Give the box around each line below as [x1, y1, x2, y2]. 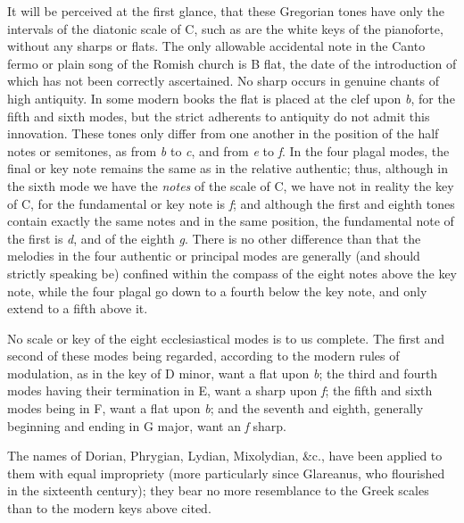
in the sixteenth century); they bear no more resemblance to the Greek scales [7, 481, 429, 500]
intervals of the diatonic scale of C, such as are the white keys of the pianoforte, [7, 19, 443, 37]
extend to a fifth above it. [7, 299, 148, 318]
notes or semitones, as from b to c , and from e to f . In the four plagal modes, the [7, 141, 450, 160]
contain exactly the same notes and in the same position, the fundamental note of [7, 212, 454, 230]
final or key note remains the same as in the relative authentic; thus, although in [7, 159, 448, 178]
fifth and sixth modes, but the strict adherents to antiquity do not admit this [7, 106, 430, 125]
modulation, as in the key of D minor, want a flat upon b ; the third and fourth [7, 363, 438, 382]
